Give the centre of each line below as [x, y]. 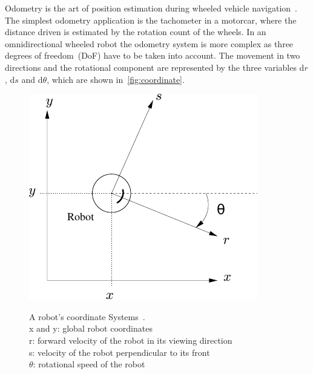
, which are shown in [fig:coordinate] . [116, 79]
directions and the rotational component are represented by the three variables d [155, 67]
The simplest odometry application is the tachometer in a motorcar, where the [151, 20]
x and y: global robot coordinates [91, 328]
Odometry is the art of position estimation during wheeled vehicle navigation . [151, 8]
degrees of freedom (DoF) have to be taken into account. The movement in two [153, 55]
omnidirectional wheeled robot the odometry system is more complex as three [149, 43]
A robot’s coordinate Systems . [87, 316]
